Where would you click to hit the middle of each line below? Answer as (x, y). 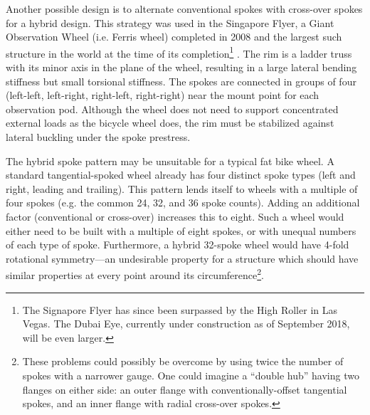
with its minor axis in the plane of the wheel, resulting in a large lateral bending (181, 67)
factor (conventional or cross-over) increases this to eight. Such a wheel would (175, 216)
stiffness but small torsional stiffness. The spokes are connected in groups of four (181, 81)
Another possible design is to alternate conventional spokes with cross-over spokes (184, 9)
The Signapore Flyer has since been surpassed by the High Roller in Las (180, 309)
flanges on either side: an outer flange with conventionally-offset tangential (185, 389)
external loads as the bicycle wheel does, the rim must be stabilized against (170, 123)
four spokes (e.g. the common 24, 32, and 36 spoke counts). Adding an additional (183, 203)
